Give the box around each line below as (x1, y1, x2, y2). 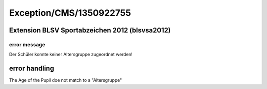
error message (9, 41, 45, 48)
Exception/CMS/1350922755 (9, 7, 131, 18)
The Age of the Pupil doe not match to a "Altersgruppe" (9, 77, 122, 83)
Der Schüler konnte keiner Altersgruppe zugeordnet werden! (9, 52, 133, 58)
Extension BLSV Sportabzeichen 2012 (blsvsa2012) (9, 26, 171, 34)
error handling (9, 64, 54, 73)
